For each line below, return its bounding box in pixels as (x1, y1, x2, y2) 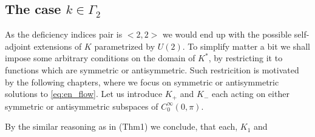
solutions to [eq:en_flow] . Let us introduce (5, 87, 163, 100)
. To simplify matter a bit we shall (182, 39, 310, 52)
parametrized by (94, 39, 155, 52)
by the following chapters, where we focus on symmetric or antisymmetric (5, 75, 279, 88)
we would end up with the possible (163, 28, 292, 41)
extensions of (33, 39, 82, 52)
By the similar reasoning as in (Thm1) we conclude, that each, (5, 120, 238, 133)
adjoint (5, 39, 31, 52)
